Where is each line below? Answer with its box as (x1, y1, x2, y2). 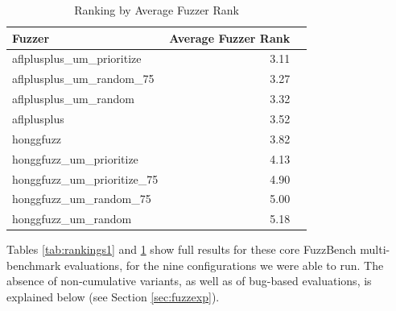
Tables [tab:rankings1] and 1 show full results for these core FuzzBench (6, 241, 357, 258)
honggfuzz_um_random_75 (12, 190, 151, 207)
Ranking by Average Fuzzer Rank (74, 2, 239, 18)
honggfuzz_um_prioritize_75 (12, 170, 159, 187)
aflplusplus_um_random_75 (12, 70, 155, 87)
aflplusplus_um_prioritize (12, 50, 142, 67)
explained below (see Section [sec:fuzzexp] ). (6, 288, 220, 305)
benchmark (6, 256, 61, 273)
